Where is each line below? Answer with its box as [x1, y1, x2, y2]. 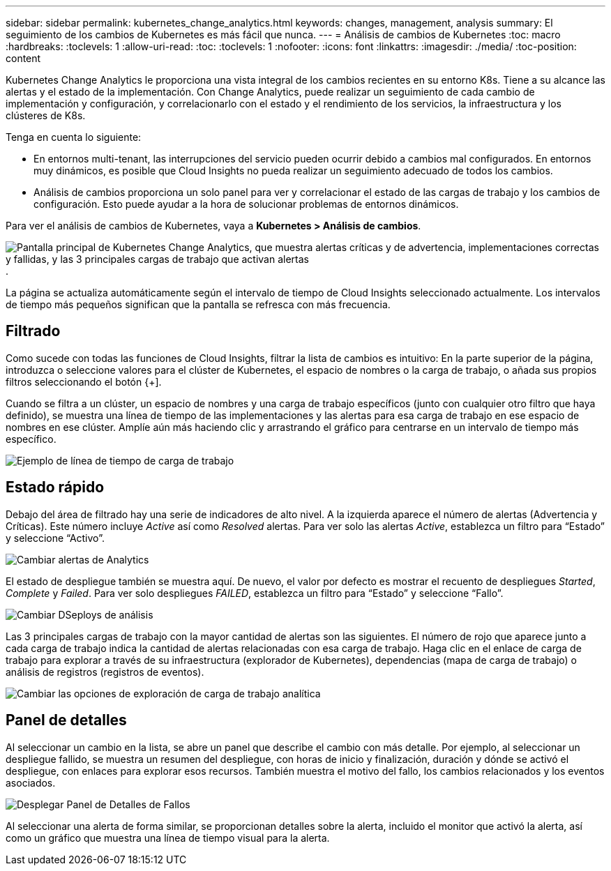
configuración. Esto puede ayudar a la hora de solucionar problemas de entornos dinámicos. [33, 198, 459, 210]
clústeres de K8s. [6, 109, 86, 121]
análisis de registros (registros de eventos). [6, 665, 204, 678]
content [6, 52, 41, 64]
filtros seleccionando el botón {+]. [6, 375, 162, 388]
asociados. [6, 776, 56, 789]
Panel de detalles [6, 711, 127, 729]
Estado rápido [6, 478, 105, 497]
